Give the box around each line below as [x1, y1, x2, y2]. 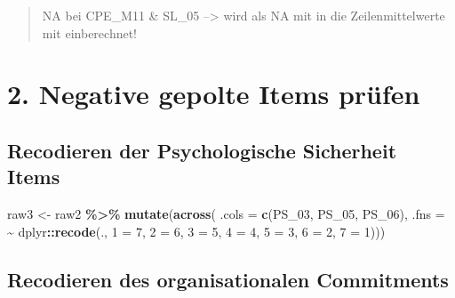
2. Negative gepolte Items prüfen [7, 76, 420, 112]
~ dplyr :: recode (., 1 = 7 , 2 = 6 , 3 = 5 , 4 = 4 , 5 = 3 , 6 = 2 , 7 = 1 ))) [7, 221, 386, 240]
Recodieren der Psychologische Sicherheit [7, 136, 397, 164]
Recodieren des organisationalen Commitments [7, 265, 449, 293]
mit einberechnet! [42, 23, 138, 42]
